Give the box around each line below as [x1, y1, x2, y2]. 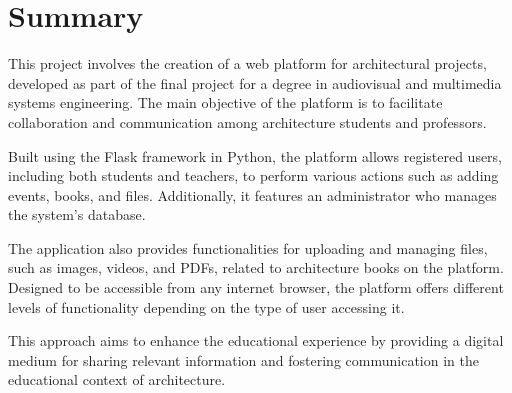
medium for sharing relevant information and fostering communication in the [8, 349, 479, 370]
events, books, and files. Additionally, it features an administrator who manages [8, 184, 497, 205]
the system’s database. [8, 204, 146, 225]
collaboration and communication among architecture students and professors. [8, 111, 487, 132]
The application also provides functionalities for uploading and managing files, [8, 237, 488, 258]
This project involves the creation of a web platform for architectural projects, [8, 53, 487, 74]
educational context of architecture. [8, 369, 226, 390]
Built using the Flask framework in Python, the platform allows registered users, [8, 145, 503, 166]
